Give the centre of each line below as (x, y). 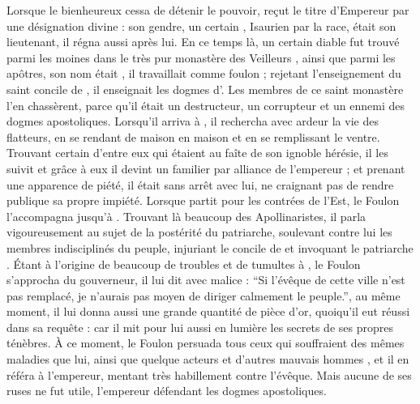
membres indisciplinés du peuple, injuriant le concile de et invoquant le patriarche (210, 247)
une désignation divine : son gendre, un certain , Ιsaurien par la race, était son (201, 26)
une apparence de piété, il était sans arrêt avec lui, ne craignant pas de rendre (200, 184)
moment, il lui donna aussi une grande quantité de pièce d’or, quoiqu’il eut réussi (208, 311)
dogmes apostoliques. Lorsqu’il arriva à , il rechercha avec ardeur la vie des (193, 121)
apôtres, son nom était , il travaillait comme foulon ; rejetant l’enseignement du (204, 73)
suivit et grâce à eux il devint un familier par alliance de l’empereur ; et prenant (206, 168)
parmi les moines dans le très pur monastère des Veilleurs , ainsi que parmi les (201, 57)
